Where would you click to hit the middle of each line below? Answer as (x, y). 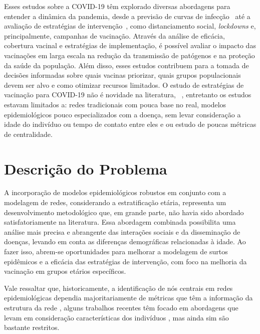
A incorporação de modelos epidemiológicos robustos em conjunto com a (115, 192)
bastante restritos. (32, 327)
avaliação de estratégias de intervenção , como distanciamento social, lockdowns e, (130, 26)
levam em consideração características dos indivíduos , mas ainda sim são (116, 317)
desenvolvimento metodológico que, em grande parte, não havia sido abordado (124, 212)
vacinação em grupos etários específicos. (65, 271)
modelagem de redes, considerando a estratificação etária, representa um (115, 202)
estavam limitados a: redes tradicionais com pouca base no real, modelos (115, 104)
